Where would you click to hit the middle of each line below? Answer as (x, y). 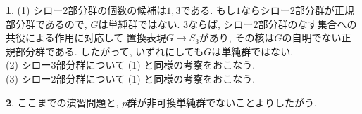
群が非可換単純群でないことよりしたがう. (222, 102)
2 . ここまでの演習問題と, (62, 102)
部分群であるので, (46, 23)
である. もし (208, 10)
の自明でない (312, 37)
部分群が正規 (324, 10)
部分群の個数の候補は (117, 10)
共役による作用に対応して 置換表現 (86, 37)
